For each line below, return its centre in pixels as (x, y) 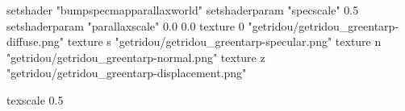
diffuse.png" (35, 41)
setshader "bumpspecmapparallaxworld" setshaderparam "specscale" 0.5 (183, 10)
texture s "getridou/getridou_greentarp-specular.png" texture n (224, 41)
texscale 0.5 (35, 99)
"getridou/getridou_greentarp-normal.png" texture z (136, 57)
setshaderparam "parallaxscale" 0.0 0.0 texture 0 (125, 25)
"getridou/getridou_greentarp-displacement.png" (127, 73)
